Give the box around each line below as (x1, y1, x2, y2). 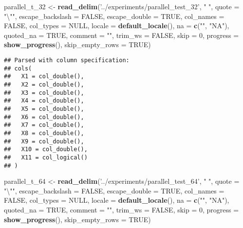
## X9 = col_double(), (4, 138, 84, 145)
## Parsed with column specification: (4, 56, 130, 64)
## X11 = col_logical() (4, 154, 88, 161)
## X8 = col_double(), (4, 129, 84, 137)
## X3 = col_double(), (4, 89, 84, 96)
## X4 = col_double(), (4, 97, 84, 105)
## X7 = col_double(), (4, 122, 84, 129)
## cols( (4, 65, 32, 72)
